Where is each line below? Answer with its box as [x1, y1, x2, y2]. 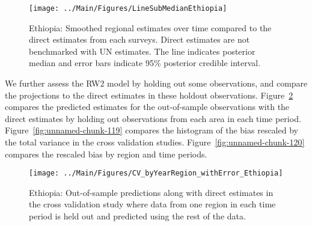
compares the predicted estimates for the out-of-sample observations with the [5, 100, 290, 113]
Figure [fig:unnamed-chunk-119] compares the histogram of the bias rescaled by [5, 124, 298, 136]
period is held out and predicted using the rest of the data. [29, 210, 246, 222]
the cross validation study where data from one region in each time [29, 198, 276, 210]
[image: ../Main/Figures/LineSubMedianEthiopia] [29, 4, 227, 13]
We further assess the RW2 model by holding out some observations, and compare [5, 77, 308, 90]
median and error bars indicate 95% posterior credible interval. [29, 56, 261, 69]
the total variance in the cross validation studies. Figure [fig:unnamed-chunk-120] [5, 136, 305, 148]
